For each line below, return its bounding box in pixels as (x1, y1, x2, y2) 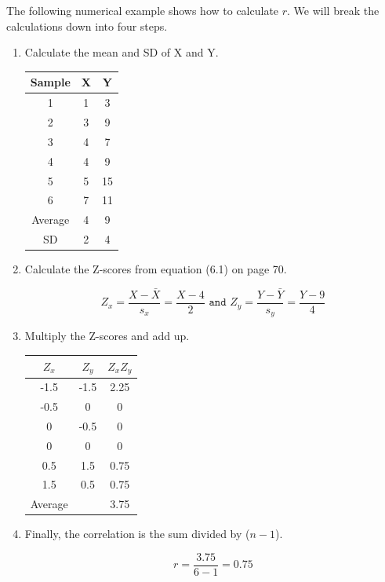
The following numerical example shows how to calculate (6, 2, 279, 18)
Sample (30, 74, 71, 90)
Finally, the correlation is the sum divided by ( (24, 525, 250, 542)
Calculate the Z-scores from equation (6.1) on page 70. (24, 261, 287, 277)
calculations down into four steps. (6, 17, 168, 34)
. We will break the (287, 2, 380, 18)
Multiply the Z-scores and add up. (24, 328, 190, 344)
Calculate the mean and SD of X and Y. (24, 44, 219, 60)
